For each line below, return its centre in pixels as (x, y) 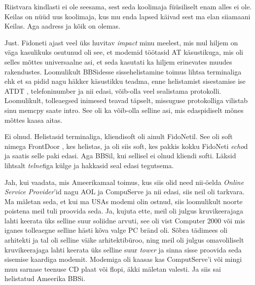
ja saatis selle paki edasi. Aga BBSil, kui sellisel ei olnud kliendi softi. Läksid (120, 156)
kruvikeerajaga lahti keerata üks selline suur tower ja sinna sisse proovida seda (123, 249)
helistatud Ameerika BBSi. (45, 278)
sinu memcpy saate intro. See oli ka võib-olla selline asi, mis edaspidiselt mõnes (124, 110)
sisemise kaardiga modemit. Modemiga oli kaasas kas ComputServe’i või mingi (123, 259)
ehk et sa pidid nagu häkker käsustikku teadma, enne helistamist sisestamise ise (125, 81)
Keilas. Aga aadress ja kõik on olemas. (62, 26)
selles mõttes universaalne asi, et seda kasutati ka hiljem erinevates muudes (118, 61)
